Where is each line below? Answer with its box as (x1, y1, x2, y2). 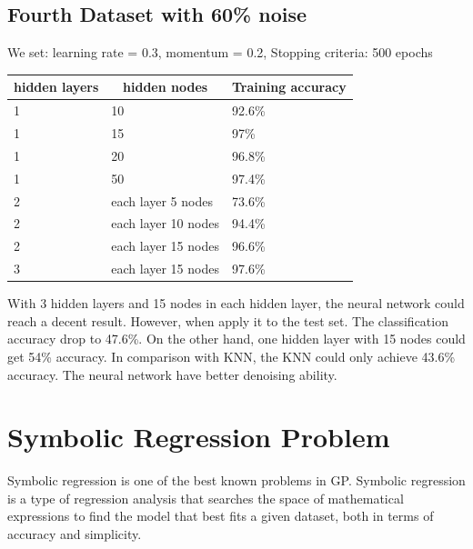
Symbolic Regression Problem (7, 418, 390, 455)
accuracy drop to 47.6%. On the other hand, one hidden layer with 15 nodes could (7, 329, 466, 348)
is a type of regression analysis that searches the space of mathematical (7, 488, 404, 507)
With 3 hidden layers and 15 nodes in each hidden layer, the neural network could (7, 294, 465, 313)
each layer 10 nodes (111, 214, 219, 233)
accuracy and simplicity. (7, 524, 142, 544)
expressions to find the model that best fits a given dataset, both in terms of (7, 506, 434, 525)
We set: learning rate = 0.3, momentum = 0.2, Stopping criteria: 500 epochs (7, 43, 433, 62)
